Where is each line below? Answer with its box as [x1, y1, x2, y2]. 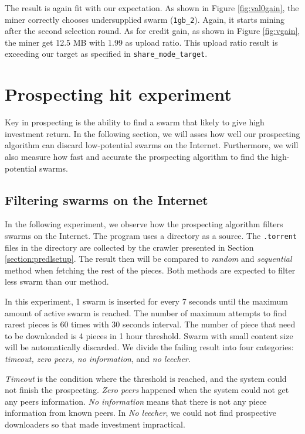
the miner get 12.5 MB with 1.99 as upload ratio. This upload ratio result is [5, 36, 278, 48]
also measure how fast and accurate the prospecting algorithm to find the [5, 151, 269, 162]
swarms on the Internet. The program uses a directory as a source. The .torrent [5, 229, 297, 241]
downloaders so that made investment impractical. [5, 418, 185, 430]
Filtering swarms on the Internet [5, 190, 208, 209]
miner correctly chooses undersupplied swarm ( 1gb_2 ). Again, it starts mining [5, 13, 285, 25]
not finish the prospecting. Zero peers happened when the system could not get [5, 384, 289, 396]
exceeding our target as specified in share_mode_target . [5, 47, 208, 60]
